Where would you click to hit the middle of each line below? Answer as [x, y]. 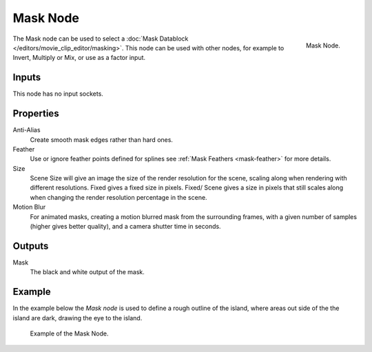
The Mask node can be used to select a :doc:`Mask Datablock [101, 39]
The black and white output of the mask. [87, 272]
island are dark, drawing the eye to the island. [77, 318]
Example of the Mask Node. [69, 333]
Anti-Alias [27, 130]
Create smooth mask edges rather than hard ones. [102, 139]
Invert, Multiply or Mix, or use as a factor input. [79, 58]
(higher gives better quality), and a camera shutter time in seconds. [125, 227]
